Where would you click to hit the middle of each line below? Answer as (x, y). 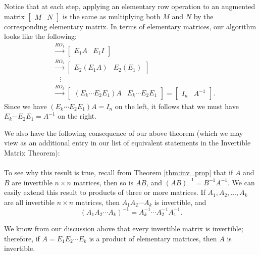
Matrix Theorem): (32, 152)
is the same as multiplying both (112, 16)
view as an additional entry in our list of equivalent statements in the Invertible (127, 143)
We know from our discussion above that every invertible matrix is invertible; (124, 228)
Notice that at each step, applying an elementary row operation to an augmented (130, 6)
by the (203, 16)
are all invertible (30, 202)
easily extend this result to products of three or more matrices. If (105, 192)
